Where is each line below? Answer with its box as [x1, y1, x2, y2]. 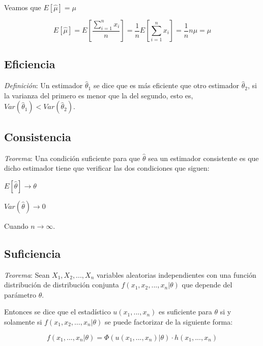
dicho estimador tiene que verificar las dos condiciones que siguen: [4, 163, 210, 173]
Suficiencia [4, 245, 61, 261]
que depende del [182, 279, 232, 290]
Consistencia [4, 128, 71, 144]
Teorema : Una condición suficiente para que [4, 152, 140, 163]
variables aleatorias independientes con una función [96, 269, 256, 280]
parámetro [4, 289, 37, 300]
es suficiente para [159, 306, 212, 317]
